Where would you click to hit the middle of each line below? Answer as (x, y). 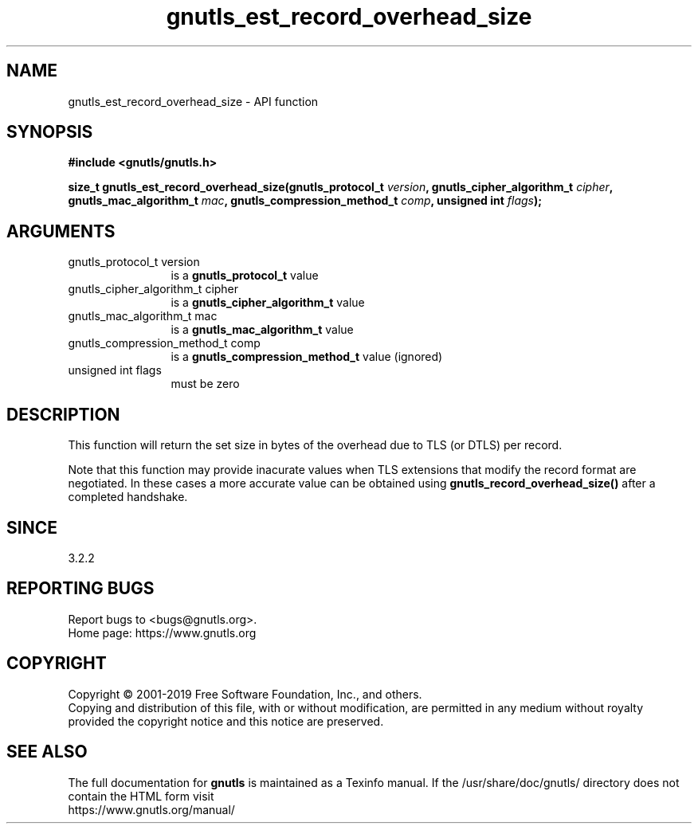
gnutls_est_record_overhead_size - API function (193, 101)
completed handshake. (128, 497)
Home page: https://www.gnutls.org (162, 632)
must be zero (205, 384)
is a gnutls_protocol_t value (245, 276)
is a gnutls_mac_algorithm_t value (262, 330)
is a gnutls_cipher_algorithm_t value (268, 303)
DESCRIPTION (63, 414)
